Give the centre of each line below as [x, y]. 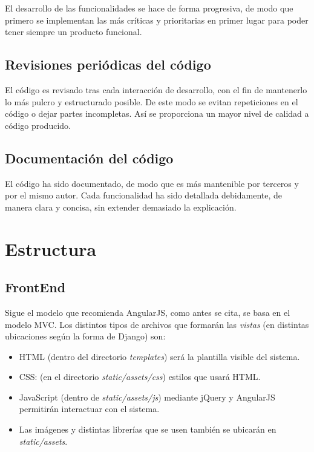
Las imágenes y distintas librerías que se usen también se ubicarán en [148, 429]
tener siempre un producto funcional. [74, 32]
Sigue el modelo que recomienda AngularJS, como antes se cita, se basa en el [148, 312]
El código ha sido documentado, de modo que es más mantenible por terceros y [152, 183]
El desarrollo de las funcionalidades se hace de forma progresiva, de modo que [149, 8]
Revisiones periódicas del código [108, 64]
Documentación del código [89, 158]
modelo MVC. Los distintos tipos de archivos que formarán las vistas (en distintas [157, 324]
